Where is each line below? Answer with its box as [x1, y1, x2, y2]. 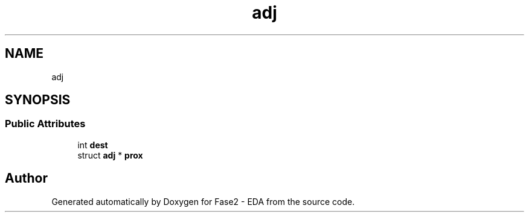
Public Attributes [5, 118, 86, 130]
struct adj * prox [77, 149, 143, 160]
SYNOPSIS [5, 92, 71, 108]
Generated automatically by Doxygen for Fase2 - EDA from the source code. [51, 196, 355, 207]
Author [5, 171, 48, 186]
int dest [77, 139, 108, 150]
